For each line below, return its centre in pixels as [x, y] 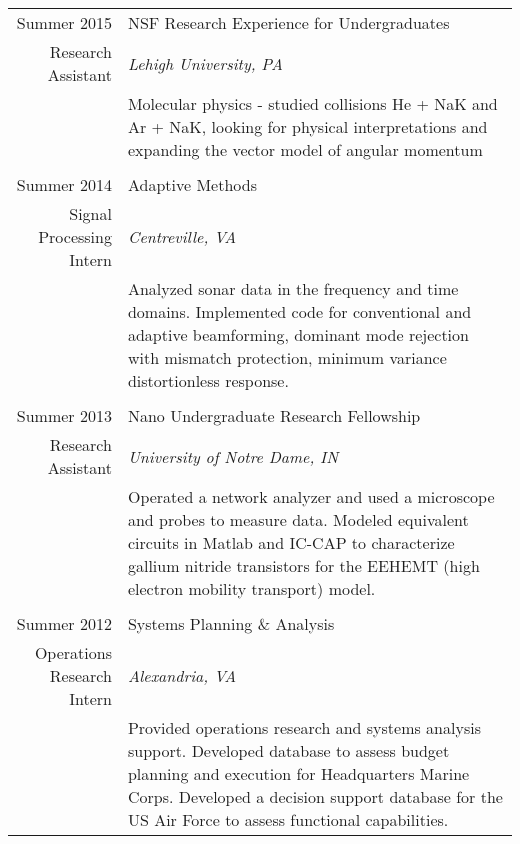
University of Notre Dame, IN [233, 456]
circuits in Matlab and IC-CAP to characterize [291, 542]
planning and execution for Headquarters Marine [298, 773]
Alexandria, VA [182, 675]
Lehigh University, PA [205, 63]
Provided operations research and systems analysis [304, 727]
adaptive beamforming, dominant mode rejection [298, 334]
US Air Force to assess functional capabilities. [288, 819]
